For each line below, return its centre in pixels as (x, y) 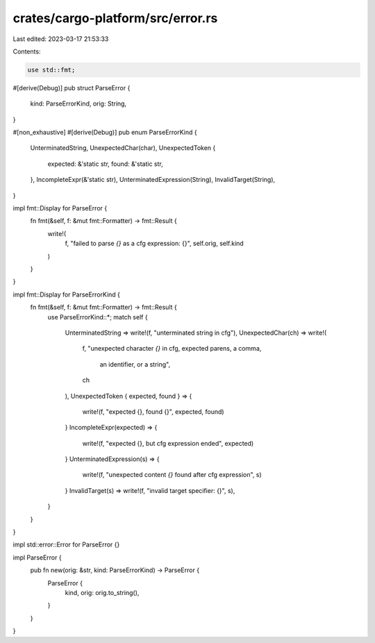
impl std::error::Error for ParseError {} (66, 544)
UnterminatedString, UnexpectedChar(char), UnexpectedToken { (123, 148)
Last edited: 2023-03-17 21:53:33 (61, 39)
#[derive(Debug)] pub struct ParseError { (72, 87)
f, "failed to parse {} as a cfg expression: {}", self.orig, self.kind (155, 244)
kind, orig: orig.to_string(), (102, 592)
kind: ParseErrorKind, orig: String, (78, 103)
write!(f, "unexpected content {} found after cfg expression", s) (172, 475)
